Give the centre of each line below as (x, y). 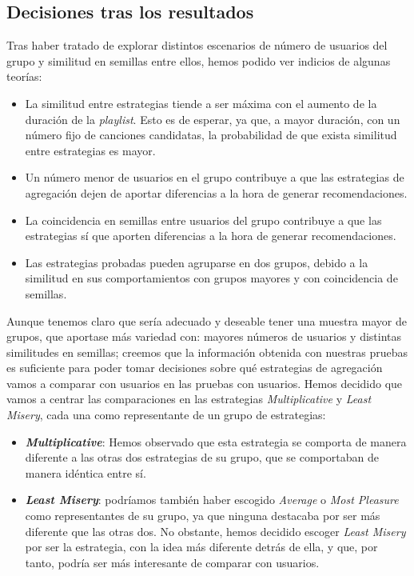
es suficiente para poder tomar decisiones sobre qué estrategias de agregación (195, 368)
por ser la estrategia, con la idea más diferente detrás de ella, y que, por (201, 547)
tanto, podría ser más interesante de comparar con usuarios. (172, 562)
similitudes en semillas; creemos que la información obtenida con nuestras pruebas (207, 352)
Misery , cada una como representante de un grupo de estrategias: (166, 415)
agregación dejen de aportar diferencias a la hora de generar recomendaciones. (216, 192)
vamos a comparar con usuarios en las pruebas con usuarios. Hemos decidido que (205, 383)
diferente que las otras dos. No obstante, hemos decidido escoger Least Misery (215, 531)
